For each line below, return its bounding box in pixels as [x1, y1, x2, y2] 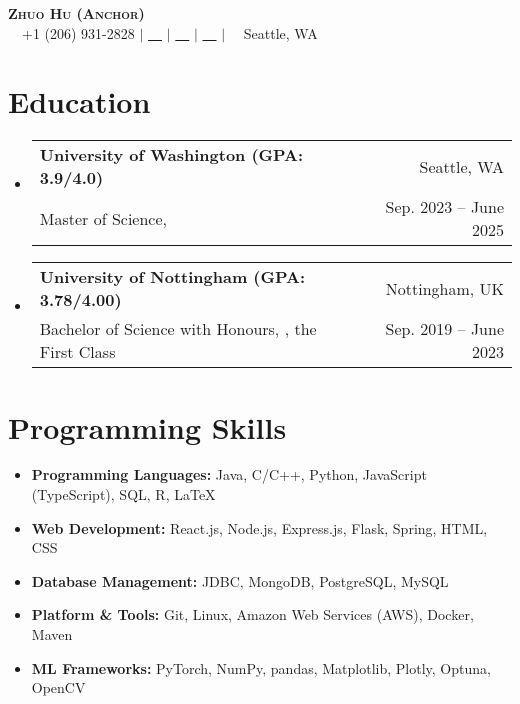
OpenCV [31, 677, 86, 698]
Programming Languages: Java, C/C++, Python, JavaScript [31, 464, 427, 485]
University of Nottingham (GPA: [39, 265, 306, 289]
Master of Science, [39, 206, 168, 230]
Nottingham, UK [385, 276, 504, 300]
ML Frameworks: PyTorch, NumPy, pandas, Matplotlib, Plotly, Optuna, [31, 657, 491, 678]
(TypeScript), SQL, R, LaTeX [31, 484, 216, 505]
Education [8, 81, 151, 122]
